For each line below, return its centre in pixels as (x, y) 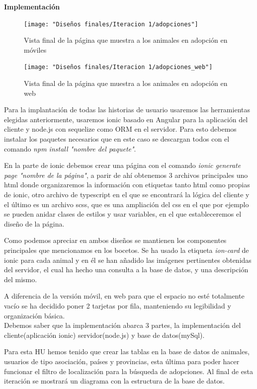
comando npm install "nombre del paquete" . (70, 148)
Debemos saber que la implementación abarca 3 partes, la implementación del (123, 325)
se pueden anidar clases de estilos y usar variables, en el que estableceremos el (123, 214)
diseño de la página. (34, 223)
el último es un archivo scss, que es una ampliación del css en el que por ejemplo (127, 204)
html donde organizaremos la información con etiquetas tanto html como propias (127, 185)
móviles (35, 49)
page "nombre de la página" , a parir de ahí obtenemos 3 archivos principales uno (126, 175)
